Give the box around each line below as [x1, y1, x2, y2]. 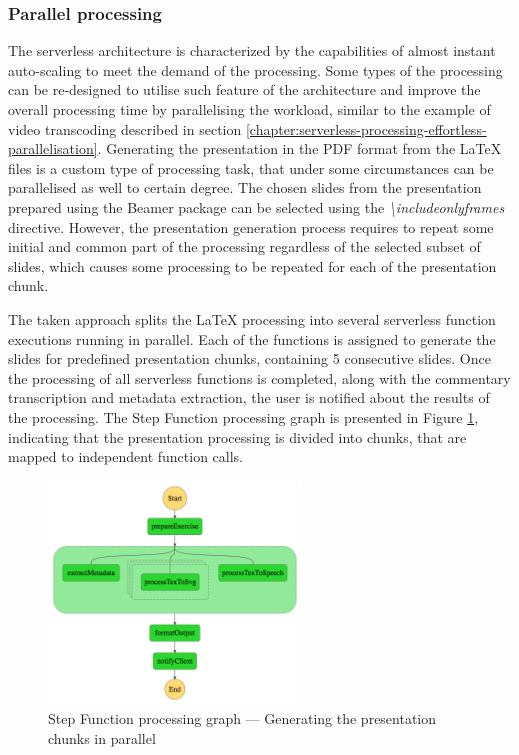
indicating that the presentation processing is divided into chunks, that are [8, 426, 467, 447]
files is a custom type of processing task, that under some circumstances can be [8, 157, 494, 178]
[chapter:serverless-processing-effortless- [245, 118, 487, 139]
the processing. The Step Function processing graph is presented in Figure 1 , [8, 406, 479, 427]
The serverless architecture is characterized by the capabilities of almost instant [8, 40, 496, 61]
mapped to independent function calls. [8, 446, 244, 467]
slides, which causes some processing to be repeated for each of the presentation [8, 255, 497, 276]
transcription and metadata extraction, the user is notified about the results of [8, 387, 490, 408]
